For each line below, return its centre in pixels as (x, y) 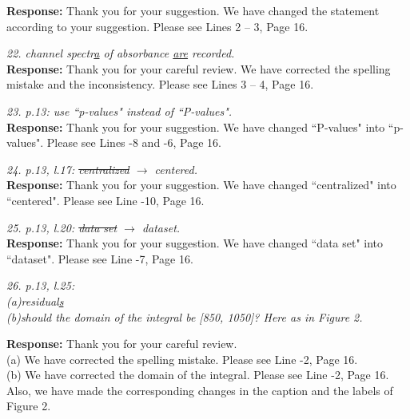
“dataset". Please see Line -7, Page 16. (100, 258)
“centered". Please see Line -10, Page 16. (105, 200)
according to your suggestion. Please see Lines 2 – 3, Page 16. (157, 26)
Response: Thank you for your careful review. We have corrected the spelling (199, 68)
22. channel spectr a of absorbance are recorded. (121, 53)
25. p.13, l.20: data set (62, 227)
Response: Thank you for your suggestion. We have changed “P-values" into (196, 126)
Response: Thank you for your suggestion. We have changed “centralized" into (201, 185)
